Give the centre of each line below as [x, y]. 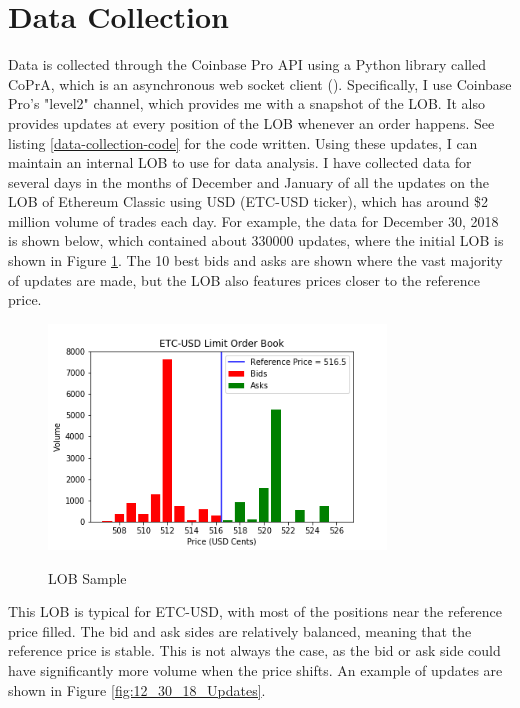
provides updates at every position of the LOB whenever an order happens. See [251, 122]
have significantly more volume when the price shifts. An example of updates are [255, 669]
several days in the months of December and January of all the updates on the [249, 181]
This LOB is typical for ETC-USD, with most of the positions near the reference [255, 611]
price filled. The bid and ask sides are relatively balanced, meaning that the [240, 630]
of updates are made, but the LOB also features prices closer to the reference [244, 279]
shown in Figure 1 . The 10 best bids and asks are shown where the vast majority [255, 260]
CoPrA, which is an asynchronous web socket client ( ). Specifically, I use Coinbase [260, 83]
